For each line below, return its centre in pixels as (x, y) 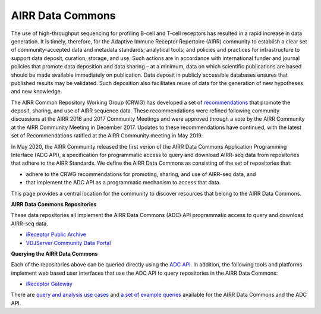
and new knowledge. (37, 92)
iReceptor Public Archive (56, 234)
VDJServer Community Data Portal (68, 243)
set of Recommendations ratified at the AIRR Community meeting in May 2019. (107, 136)
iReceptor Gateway (49, 284)
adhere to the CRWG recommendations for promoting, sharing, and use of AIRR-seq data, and (141, 174)
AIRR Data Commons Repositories (54, 204)
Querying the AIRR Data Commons (54, 253)
